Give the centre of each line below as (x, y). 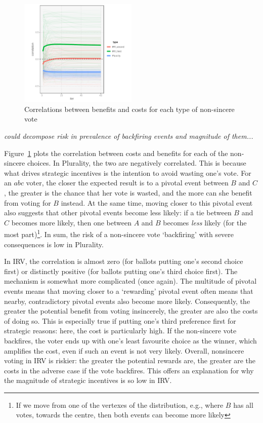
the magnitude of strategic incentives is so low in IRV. (88, 380)
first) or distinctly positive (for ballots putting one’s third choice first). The (121, 271)
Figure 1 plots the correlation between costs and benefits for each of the (116, 153)
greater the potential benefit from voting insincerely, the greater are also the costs (131, 311)
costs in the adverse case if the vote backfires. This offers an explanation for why (129, 370)
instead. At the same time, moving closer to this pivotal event (157, 202)
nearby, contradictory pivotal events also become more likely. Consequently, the (127, 301)
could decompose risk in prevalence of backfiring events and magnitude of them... (129, 136)
